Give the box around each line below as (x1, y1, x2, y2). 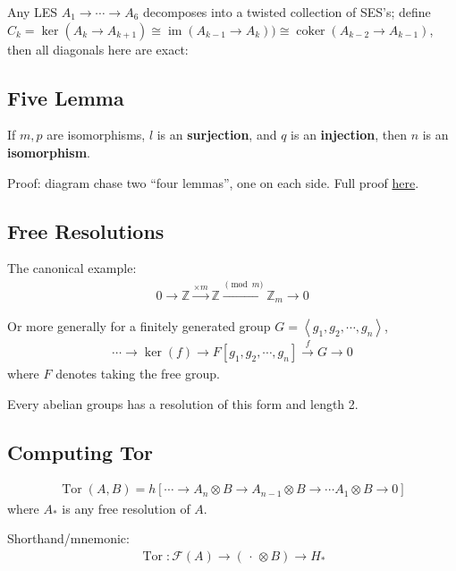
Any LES (7, 3, 58, 21)
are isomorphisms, (46, 125, 146, 144)
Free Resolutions (7, 217, 165, 244)
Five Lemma (7, 83, 124, 111)
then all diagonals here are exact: (7, 39, 189, 58)
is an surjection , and (156, 125, 277, 144)
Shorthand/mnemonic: (7, 529, 130, 548)
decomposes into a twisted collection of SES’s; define (143, 3, 431, 21)
